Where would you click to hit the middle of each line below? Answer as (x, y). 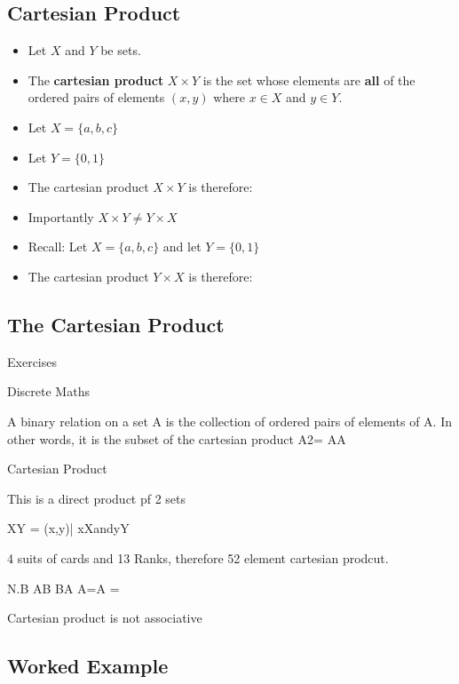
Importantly (61, 216)
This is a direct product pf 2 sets (97, 498)
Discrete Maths (48, 391)
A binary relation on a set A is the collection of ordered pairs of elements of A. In (229, 421)
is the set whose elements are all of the (309, 80)
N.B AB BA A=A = (63, 588)
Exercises (32, 361)
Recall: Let (58, 247)
